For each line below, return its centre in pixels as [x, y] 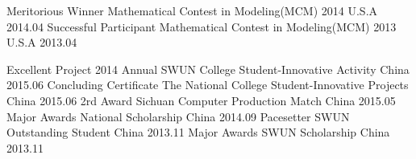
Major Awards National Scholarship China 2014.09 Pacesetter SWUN [178, 116]
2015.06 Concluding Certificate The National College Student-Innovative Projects [208, 85]
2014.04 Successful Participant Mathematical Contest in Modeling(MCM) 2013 [202, 26]
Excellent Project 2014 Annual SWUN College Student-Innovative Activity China [208, 69]
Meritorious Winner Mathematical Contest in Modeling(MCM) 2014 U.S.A [192, 10]
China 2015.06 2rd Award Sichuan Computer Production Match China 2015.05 [201, 100]
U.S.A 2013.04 [42, 42]
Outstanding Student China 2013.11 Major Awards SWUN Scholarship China [198, 132]
